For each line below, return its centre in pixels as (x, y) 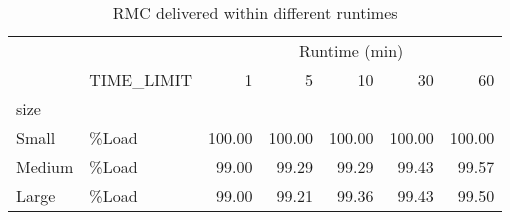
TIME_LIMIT (141, 79)
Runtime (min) (351, 50)
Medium (45, 166)
